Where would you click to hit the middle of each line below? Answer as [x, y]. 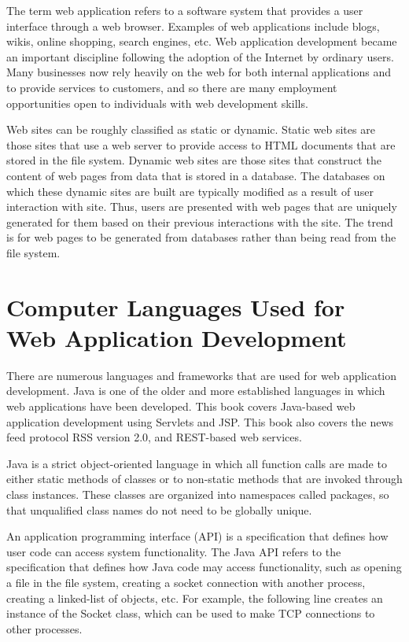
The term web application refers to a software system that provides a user [185, 10]
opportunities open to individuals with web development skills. [157, 103]
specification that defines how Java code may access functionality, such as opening [204, 567]
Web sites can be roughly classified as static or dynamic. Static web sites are [191, 129]
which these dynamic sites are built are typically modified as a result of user [190, 191]
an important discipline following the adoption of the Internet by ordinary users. [200, 56]
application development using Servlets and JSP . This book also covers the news [200, 421]
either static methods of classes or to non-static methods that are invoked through [204, 479]
